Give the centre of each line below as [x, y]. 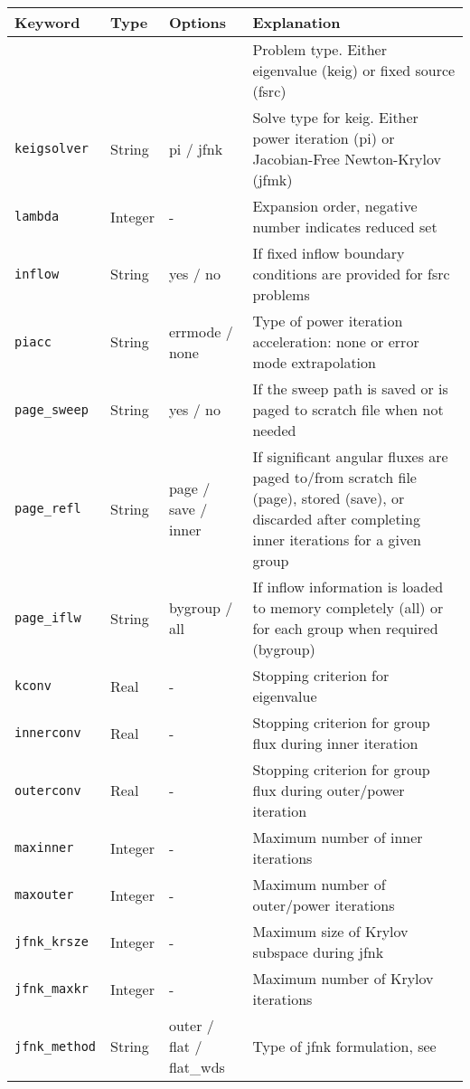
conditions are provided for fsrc [351, 274]
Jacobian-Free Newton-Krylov [347, 159]
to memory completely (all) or [348, 607]
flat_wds [197, 1067]
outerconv [48, 790]
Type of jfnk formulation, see [344, 1046]
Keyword [47, 22]
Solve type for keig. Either [335, 117]
